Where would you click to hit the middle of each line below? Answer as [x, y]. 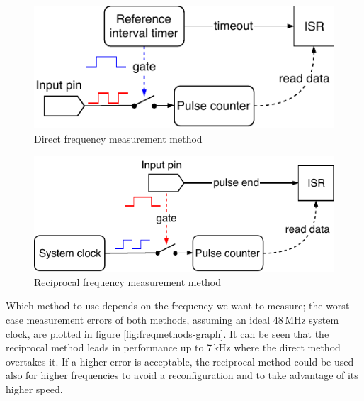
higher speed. [34, 389]
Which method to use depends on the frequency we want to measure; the [164, 306]
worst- [339, 306]
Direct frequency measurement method [118, 138]
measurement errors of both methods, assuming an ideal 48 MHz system [183, 319]
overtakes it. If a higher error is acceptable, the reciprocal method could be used [180, 361]
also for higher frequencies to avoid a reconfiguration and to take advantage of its [182, 375]
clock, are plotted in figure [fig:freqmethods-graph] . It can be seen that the [167, 333]
